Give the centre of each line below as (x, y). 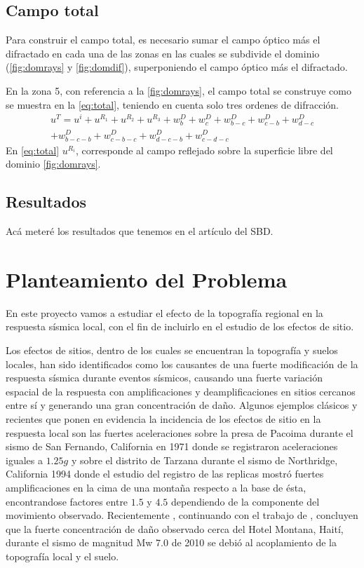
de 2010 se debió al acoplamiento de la (254, 542)
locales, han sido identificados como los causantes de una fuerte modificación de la (182, 364)
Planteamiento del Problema (147, 279)
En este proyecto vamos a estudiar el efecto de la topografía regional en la (164, 312)
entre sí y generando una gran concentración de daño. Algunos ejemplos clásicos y (182, 405)
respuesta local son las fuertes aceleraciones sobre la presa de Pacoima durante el (180, 432)
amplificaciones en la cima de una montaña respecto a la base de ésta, (156, 487)
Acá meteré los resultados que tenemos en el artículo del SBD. (140, 231)
